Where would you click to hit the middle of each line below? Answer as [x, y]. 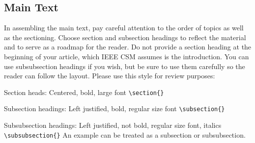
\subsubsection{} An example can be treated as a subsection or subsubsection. [125, 134]
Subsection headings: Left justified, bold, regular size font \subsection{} [114, 108]
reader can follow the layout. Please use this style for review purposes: [110, 76]
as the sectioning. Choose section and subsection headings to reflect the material [125, 37]
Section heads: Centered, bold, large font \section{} [84, 92]
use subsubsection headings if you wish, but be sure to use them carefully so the [125, 66]
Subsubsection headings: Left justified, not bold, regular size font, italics [113, 125]
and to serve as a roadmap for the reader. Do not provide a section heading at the [128, 47]
